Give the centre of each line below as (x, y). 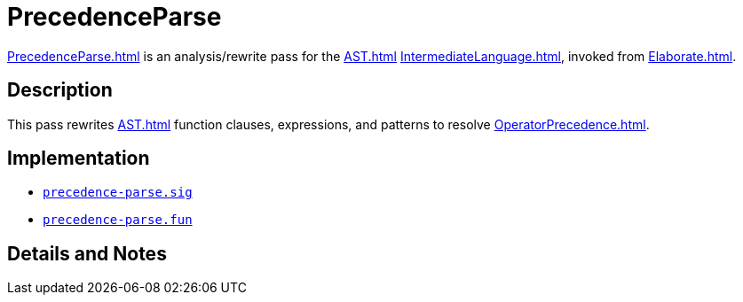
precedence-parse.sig (118, 193)
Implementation (79, 159)
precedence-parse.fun (118, 220)
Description (60, 90)
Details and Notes (87, 253)
